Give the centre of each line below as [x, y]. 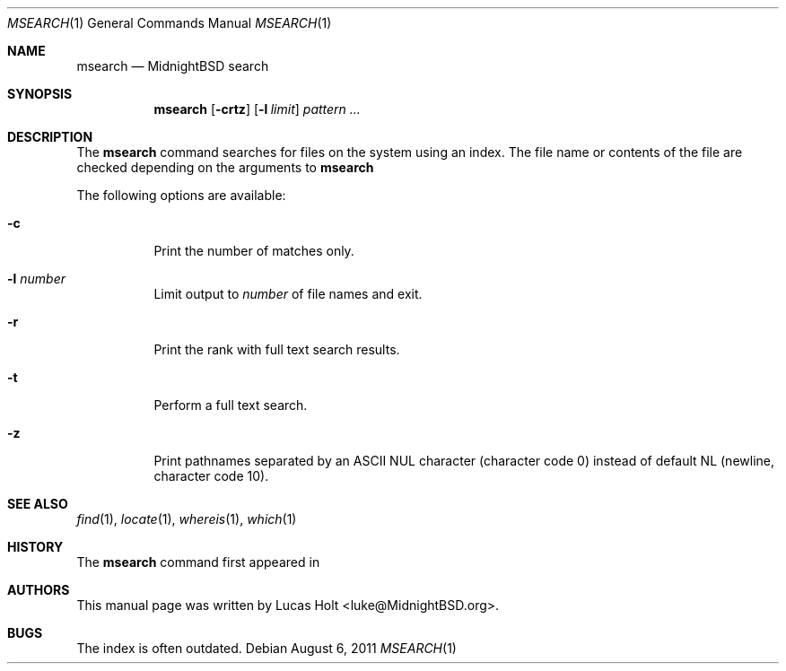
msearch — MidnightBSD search [173, 66]
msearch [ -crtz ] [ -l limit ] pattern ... [257, 109]
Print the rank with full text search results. [277, 349]
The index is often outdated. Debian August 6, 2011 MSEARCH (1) [266, 648]
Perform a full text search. [231, 405]
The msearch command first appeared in [198, 562]
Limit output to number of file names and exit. [288, 294]
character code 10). [211, 476]
